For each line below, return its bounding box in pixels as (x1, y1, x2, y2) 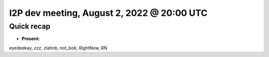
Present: (21, 36, 40, 42)
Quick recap (9, 22, 51, 31)
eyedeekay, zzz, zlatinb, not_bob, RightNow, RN (9, 45, 108, 51)
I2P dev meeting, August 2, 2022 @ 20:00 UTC (9, 7, 208, 18)
